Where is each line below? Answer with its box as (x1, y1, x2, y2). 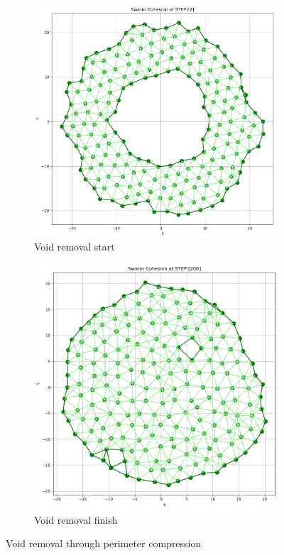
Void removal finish (34, 512, 118, 527)
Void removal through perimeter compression (6, 536, 202, 551)
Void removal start (34, 239, 115, 254)
